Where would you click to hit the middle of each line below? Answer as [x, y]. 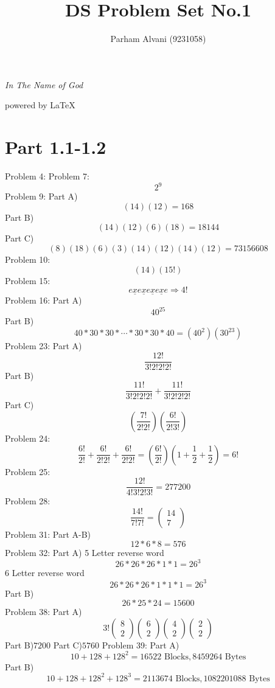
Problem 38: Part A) [44, 612]
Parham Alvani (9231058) [158, 39]
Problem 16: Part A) [44, 300]
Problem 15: [28, 280]
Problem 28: [28, 501]
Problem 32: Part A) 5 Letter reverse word [85, 553]
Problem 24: [28, 438]
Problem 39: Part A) [141, 645]
